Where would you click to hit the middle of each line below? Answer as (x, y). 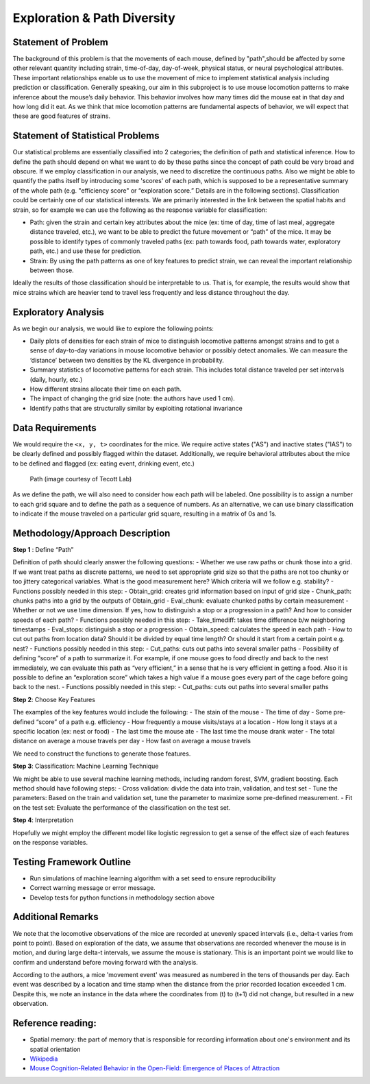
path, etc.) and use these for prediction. (86, 251)
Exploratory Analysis (58, 312)
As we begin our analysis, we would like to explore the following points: (113, 328)
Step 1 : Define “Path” (43, 549)
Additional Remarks (56, 917)
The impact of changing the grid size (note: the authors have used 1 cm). (133, 398)
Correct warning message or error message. (92, 888)
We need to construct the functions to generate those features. (102, 754)
